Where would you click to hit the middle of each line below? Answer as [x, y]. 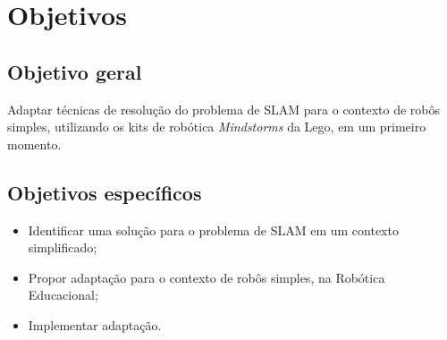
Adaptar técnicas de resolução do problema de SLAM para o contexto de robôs [223, 109]
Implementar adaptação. [95, 324]
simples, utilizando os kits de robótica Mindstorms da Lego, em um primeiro [217, 127]
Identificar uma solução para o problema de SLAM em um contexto [213, 229]
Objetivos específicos [105, 192]
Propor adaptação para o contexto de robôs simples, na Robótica [207, 277]
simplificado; [63, 247]
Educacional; [63, 295]
